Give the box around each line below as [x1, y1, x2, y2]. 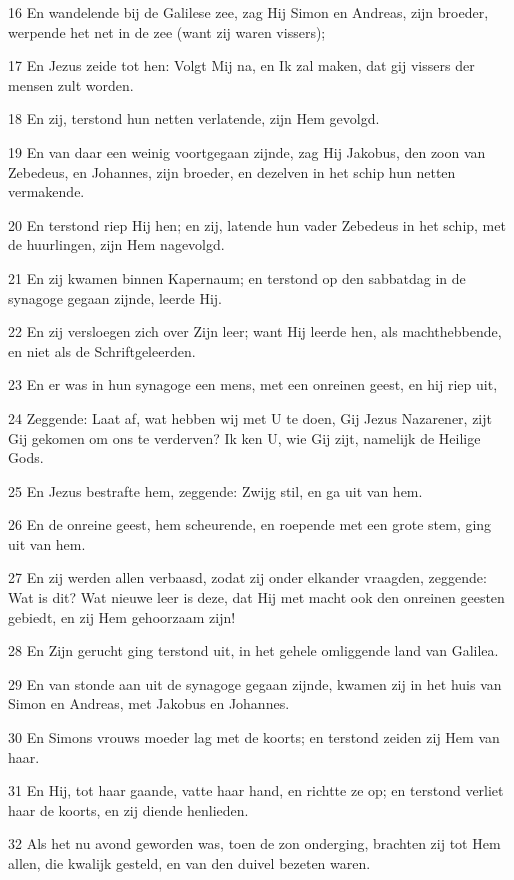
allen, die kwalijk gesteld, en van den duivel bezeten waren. [8, 853, 371, 873]
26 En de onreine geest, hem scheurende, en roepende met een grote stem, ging [8, 514, 492, 535]
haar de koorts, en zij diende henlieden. [8, 799, 249, 820]
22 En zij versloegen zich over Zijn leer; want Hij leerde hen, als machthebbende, [8, 321, 502, 342]
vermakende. [8, 181, 85, 202]
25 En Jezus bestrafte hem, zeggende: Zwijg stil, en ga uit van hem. [8, 480, 423, 501]
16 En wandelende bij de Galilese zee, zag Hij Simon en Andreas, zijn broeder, [8, 2, 489, 22]
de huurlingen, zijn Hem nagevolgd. [8, 234, 225, 255]
